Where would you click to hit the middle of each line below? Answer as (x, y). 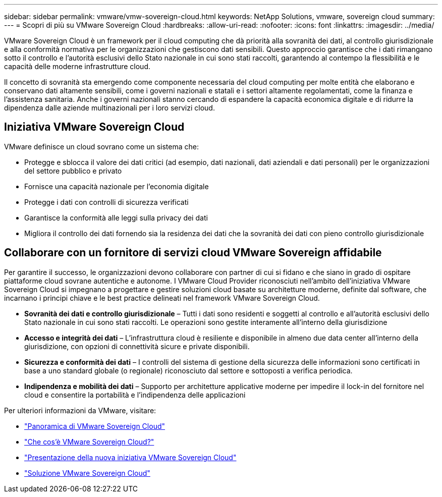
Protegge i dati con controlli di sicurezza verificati (106, 202)
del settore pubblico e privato (73, 171)
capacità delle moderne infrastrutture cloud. (77, 66)
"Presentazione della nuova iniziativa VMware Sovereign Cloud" (130, 457)
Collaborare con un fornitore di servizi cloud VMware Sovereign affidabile (193, 253)
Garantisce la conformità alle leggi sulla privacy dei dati (116, 217)
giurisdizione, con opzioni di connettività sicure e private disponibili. (137, 346)
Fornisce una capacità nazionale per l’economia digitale (117, 186)
